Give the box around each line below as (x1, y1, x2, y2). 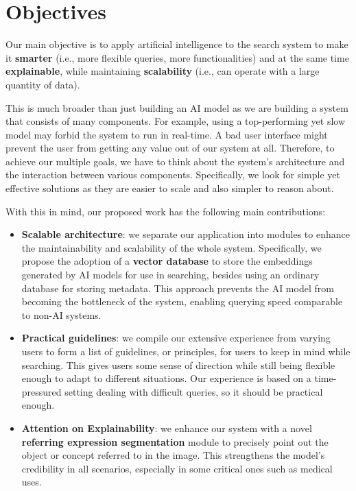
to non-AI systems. (21, 307, 102, 322)
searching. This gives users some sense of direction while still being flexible (21, 357, 335, 372)
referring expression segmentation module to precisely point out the (21, 434, 329, 448)
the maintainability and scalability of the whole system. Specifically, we (21, 240, 322, 254)
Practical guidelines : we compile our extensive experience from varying (21, 331, 331, 345)
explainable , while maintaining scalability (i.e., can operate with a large (5, 64, 320, 78)
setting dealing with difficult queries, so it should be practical (64, 384, 323, 398)
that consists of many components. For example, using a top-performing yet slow (5, 114, 346, 128)
